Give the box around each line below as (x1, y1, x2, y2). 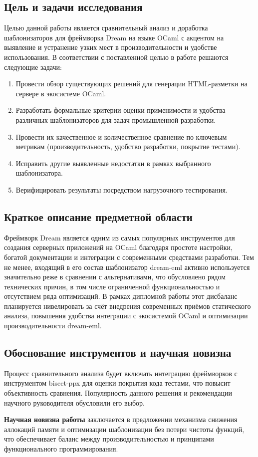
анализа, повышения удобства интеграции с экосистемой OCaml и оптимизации (4, 310, 248, 321)
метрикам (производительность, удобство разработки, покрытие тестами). (15, 141, 241, 152)
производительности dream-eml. (4, 320, 102, 331)
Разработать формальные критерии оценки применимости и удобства (15, 105, 226, 115)
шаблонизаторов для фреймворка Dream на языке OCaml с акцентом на (4, 32, 224, 42)
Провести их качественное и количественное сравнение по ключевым (15, 131, 227, 142)
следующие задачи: (4, 61, 62, 72)
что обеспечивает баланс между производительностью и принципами (4, 434, 214, 444)
